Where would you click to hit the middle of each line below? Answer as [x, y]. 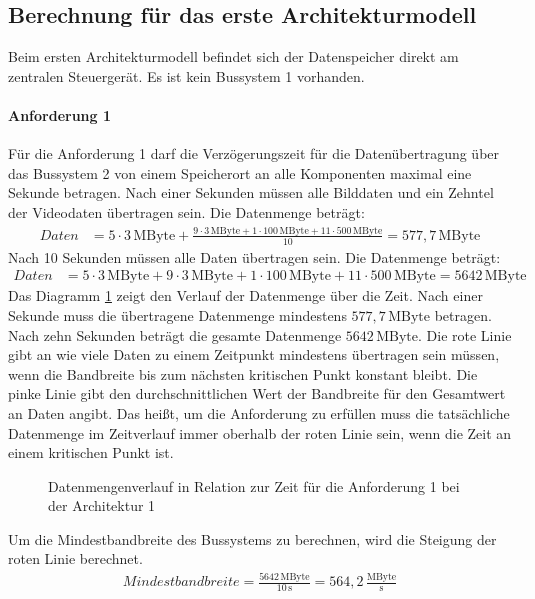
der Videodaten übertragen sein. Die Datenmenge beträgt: [186, 211]
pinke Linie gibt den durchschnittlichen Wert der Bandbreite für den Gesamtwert [257, 393]
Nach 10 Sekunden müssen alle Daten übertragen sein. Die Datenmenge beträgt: [254, 256]
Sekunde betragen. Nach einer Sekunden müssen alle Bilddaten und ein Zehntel [251, 192]
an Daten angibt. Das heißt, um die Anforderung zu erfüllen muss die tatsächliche [259, 412]
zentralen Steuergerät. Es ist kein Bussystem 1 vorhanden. [186, 75]
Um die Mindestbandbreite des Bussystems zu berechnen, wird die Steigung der [252, 538]
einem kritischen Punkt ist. [91, 452]
